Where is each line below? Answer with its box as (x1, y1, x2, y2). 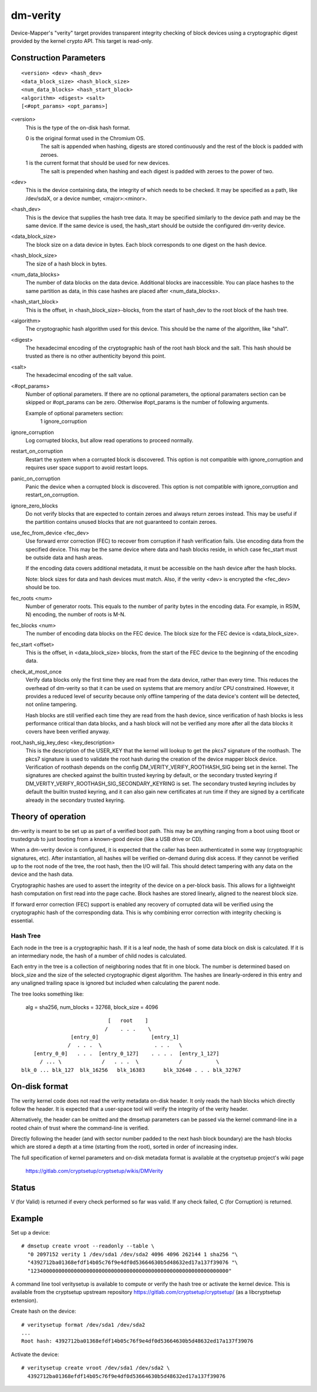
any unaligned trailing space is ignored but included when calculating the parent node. (11, 980, 220, 987)
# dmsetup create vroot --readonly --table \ (21, 1243, 155, 1249)
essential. (11, 917, 35, 924)
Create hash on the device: (11, 1307, 76, 1315)
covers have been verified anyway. (25, 728, 110, 735)
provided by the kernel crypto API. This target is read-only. (11, 37, 153, 44)
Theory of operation (11, 812, 86, 822)
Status (11, 1183, 36, 1193)
